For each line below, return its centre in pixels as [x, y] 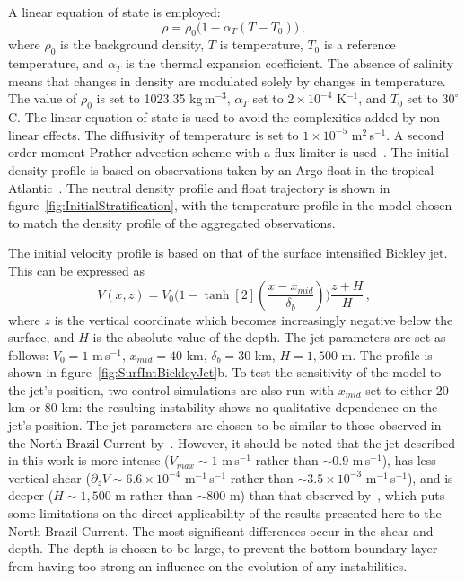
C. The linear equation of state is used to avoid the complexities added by [212, 117]
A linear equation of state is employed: [114, 12]
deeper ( [31, 495]
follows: [29, 354]
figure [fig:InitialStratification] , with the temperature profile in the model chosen [230, 205]
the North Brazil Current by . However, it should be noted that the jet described [232, 442]
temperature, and [56, 63]
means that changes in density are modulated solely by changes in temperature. [227, 80]
